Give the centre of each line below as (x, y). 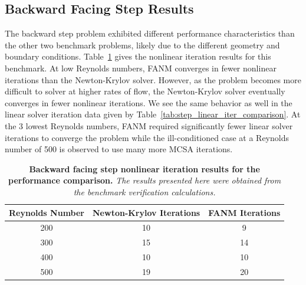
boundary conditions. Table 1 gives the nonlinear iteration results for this (138, 56)
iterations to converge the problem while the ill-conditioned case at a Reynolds (147, 137)
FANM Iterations (244, 212)
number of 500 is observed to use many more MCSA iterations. (119, 149)
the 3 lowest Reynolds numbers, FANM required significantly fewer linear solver (149, 125)
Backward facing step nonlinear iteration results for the (144, 168)
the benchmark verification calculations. (144, 191)
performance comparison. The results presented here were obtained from (145, 180)
